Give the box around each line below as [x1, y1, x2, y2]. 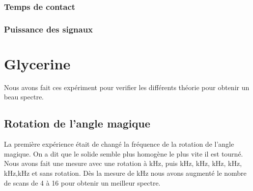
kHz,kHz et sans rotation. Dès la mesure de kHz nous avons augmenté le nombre [4, 167, 247, 178]
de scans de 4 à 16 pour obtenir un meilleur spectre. [4, 177, 161, 188]
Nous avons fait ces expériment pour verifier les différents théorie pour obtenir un [4, 82, 250, 92]
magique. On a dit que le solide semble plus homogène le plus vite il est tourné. [4, 148, 243, 159]
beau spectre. [4, 92, 44, 102]
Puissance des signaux [4, 23, 93, 35]
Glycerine [4, 53, 71, 73]
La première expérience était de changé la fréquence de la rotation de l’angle [4, 139, 234, 149]
